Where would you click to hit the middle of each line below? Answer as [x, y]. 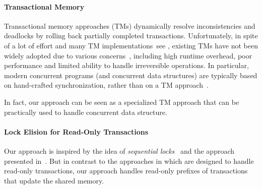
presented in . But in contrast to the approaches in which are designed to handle [129, 161]
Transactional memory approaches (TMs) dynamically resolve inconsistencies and [130, 25]
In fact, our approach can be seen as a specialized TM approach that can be [122, 102]
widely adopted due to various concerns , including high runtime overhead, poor [128, 55]
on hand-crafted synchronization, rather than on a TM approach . [106, 85]
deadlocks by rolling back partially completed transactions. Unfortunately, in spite [131, 36]
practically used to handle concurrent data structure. [86, 112]
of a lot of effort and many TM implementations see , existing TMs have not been [131, 45]
